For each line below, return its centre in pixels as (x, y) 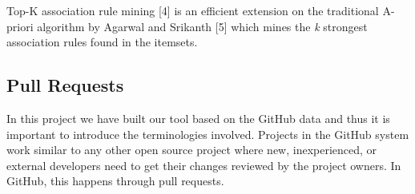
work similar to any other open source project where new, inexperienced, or (192, 150)
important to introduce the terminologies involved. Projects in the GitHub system (208, 134)
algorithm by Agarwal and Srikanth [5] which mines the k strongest (202, 26)
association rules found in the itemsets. (102, 42)
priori (20, 26)
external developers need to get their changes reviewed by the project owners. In (204, 165)
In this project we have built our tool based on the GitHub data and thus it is (198, 118)
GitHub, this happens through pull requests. (115, 181)
